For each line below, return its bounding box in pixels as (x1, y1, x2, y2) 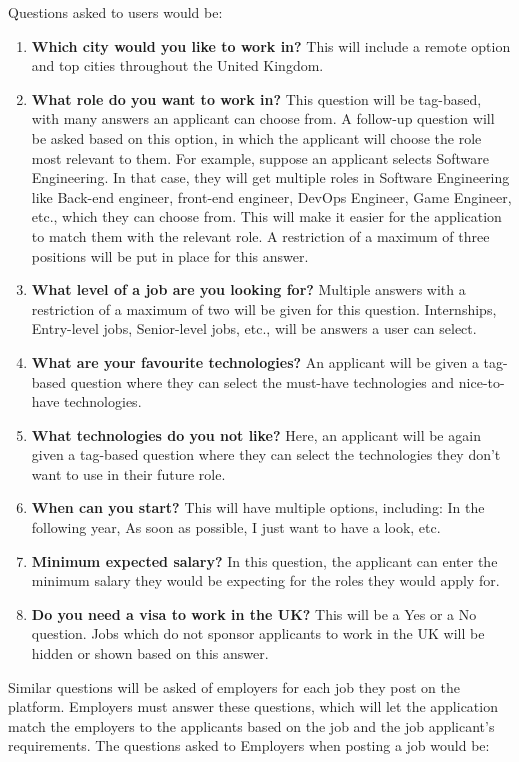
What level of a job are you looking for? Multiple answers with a (31, 279, 466, 300)
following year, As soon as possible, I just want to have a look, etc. (31, 517, 441, 538)
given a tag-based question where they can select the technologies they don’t (31, 444, 501, 465)
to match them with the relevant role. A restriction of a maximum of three (31, 225, 490, 246)
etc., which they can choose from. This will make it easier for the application (31, 206, 502, 227)
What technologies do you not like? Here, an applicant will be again (31, 424, 481, 445)
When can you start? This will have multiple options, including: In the (31, 497, 485, 518)
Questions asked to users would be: (8, 2, 223, 22)
